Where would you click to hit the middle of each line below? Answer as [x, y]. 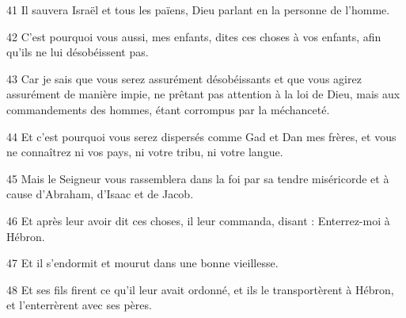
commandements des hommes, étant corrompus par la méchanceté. [168, 109]
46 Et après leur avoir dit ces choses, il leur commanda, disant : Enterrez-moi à [198, 220]
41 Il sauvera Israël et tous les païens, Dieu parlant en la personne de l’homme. [198, 10]
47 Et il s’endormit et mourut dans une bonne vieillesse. [142, 263]
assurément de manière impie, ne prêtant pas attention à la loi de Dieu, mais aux [203, 94]
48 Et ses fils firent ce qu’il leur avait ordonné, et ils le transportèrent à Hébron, [200, 289]
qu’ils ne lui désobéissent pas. [78, 52]
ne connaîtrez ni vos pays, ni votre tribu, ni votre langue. [145, 152]
